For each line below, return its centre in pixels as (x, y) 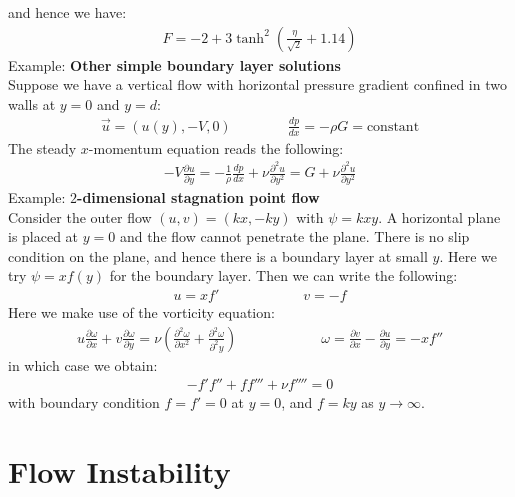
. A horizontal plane (439, 216)
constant (393, 126)
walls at (32, 103)
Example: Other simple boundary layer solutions (174, 64)
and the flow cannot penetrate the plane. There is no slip (294, 236)
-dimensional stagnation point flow (198, 197)
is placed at (43, 236)
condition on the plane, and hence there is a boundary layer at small (218, 255)
